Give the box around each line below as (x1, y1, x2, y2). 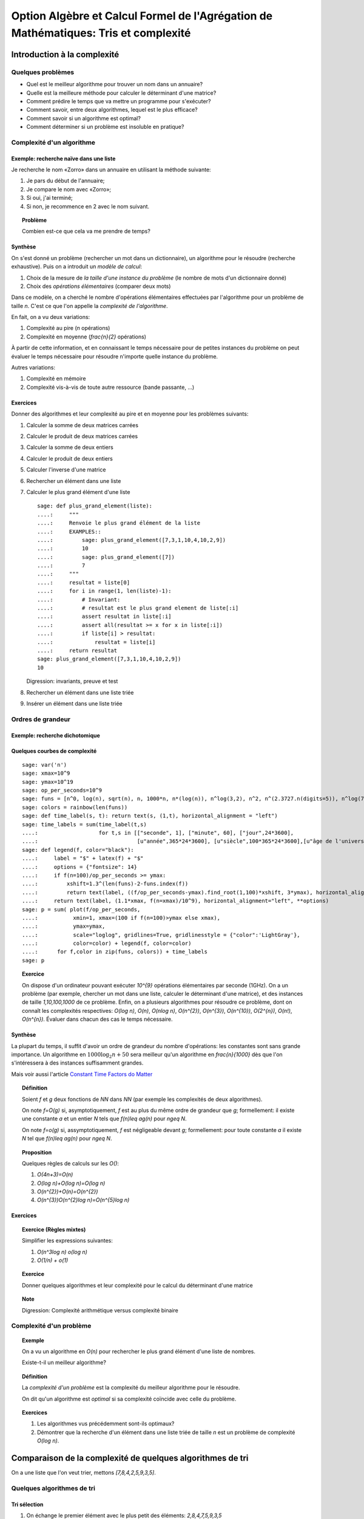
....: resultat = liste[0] (37, 579, 130, 586)
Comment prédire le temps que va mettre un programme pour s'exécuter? (26, 97, 211, 105)
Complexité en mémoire (26, 375, 86, 382)
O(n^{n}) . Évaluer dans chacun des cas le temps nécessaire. (22, 1015, 173, 1023)
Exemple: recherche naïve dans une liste (11, 155, 116, 162)
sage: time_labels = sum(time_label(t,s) (22, 821, 147, 828)
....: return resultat (37, 647, 118, 654)
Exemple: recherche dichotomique (11, 732, 100, 739)
